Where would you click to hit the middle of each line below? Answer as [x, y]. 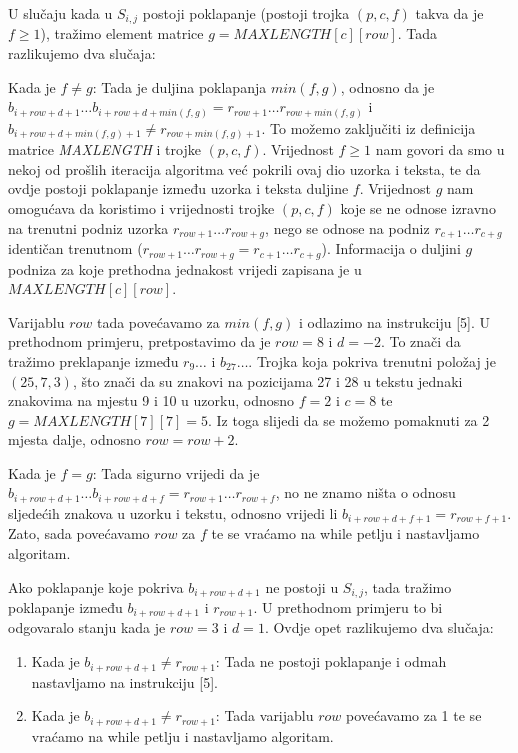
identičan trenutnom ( [75, 248]
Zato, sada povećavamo [79, 533]
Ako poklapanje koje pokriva [96, 586]
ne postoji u [302, 586]
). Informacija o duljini [391, 248]
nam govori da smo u [440, 149]
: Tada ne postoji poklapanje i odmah [331, 661]
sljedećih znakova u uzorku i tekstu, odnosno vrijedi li [173, 512]
